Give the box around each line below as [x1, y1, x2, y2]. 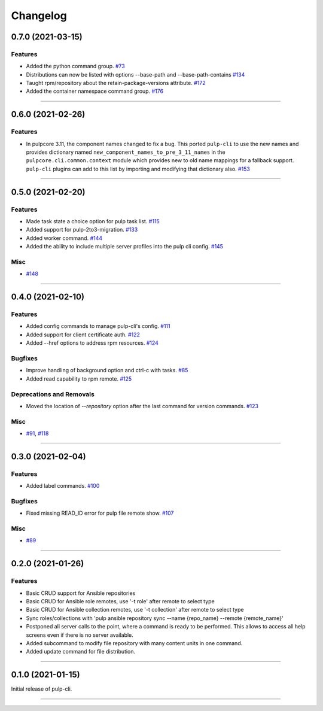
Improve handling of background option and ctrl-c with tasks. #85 [26, 367, 188, 374]
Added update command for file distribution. [26, 648, 136, 655]
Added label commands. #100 [26, 482, 100, 490]
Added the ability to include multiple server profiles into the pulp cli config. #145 [26, 243, 224, 250]
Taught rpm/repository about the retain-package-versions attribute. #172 [26, 80, 206, 87]
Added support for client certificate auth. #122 [26, 331, 141, 338]
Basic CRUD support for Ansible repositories [26, 590, 136, 597]
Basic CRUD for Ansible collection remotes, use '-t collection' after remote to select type [26, 606, 244, 613]
